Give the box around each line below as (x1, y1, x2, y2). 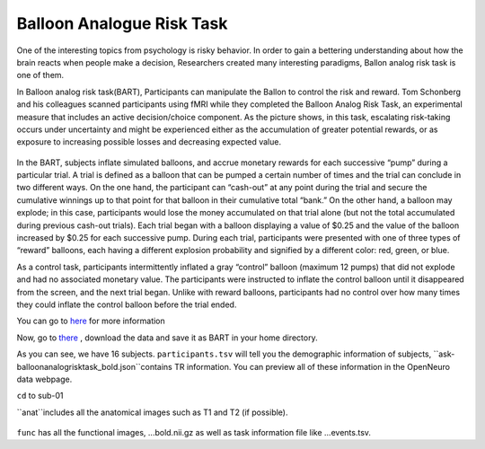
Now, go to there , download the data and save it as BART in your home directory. (16, 332, 318, 343)
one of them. (16, 70, 65, 81)
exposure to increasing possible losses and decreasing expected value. (16, 136, 282, 147)
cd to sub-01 (16, 391, 64, 401)
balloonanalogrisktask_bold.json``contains (16, 361, 172, 372)
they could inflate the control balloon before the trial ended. (16, 299, 237, 310)
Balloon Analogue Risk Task (16, 13, 228, 33)
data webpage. (16, 374, 73, 384)
